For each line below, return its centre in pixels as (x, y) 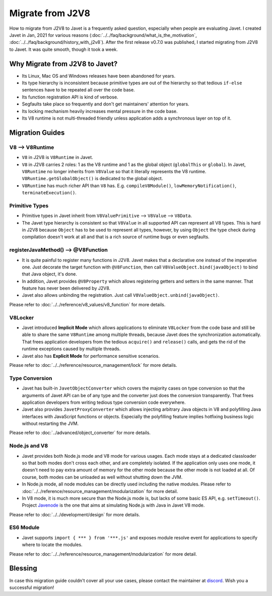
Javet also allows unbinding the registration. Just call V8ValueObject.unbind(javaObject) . (121, 295)
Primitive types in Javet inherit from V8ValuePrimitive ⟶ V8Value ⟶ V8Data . (107, 216)
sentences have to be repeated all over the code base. (79, 90)
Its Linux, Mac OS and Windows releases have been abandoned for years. (99, 76)
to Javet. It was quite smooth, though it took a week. (64, 49)
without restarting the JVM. (50, 423)
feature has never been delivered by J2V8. (66, 288)
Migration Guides (37, 132)
